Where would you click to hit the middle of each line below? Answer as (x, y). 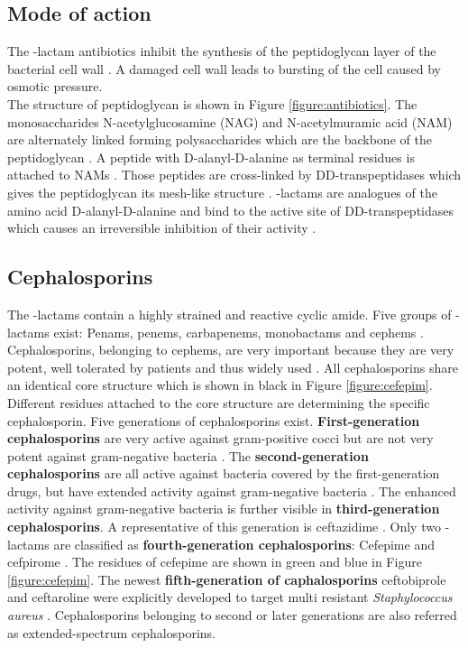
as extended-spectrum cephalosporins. (111, 632)
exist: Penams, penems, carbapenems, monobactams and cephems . (239, 332)
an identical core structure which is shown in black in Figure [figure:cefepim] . (220, 385)
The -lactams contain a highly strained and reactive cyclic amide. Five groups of (229, 314)
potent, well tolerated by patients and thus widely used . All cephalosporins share (233, 367)
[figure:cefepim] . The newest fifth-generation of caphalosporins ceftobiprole (227, 579)
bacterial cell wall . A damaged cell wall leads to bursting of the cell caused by (224, 68)
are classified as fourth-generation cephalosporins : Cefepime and (244, 544)
